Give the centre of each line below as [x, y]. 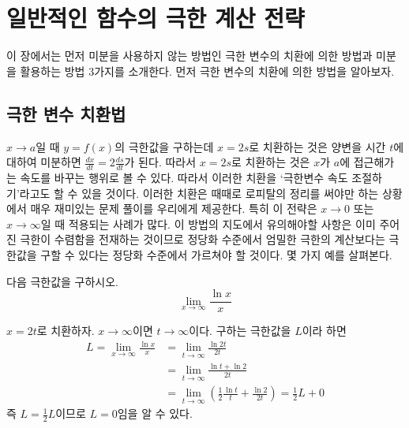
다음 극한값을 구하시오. [63, 281]
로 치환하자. [66, 331]
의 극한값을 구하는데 [164, 146]
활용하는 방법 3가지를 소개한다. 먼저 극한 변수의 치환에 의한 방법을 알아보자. [207, 71]
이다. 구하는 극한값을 [240, 331]
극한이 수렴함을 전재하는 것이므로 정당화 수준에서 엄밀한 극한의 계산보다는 [203, 239]
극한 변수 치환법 [66, 113]
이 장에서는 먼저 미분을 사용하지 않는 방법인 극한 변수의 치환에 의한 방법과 [189, 56]
